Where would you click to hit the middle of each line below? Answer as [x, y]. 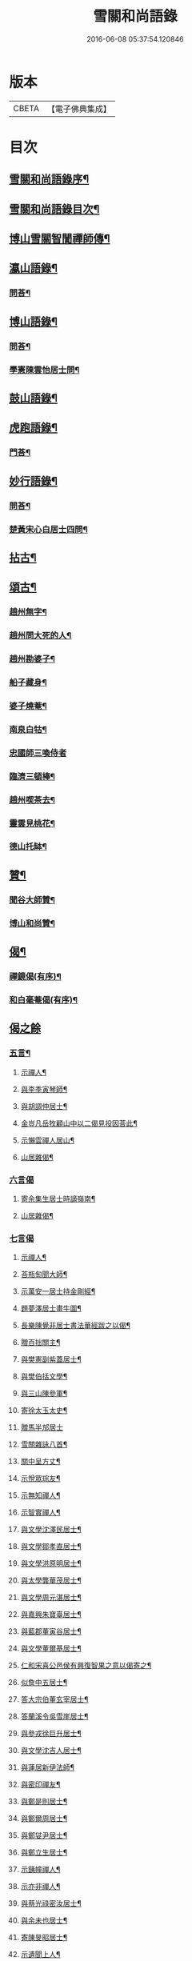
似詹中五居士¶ [44, 1683]
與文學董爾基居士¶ [51, 1648]
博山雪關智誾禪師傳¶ [60, 239]
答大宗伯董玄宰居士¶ [54, 1699]
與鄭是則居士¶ [44, 1802]
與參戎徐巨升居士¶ [51, 1734]
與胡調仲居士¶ [44, 1106]
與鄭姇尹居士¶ [44, 1835]
